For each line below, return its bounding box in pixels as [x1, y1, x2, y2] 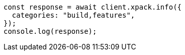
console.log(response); [4, 27, 97, 35]
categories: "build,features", [12, 11, 135, 19]
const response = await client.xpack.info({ [4, 3, 182, 11]
